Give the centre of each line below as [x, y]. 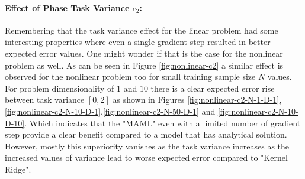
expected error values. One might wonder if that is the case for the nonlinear [144, 53]
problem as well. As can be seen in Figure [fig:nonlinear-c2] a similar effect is [144, 65]
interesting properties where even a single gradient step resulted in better [138, 42]
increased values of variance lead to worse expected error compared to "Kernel [146, 157]
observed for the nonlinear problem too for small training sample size [130, 77]
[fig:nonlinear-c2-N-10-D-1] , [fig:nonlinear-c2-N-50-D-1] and [110, 111]
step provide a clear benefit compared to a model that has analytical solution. [146, 134]
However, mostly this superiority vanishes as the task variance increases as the [147, 146]
